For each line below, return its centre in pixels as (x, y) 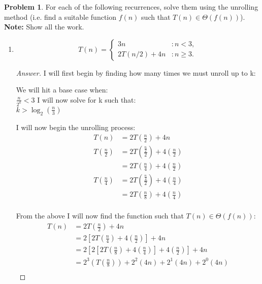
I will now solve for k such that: (87, 99)
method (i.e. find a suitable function (60, 17)
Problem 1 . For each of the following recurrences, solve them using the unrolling (131, 7)
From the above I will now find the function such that (100, 216)
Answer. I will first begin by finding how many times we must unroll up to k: (136, 72)
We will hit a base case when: (62, 90)
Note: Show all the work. (44, 27)
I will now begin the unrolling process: (76, 127)
